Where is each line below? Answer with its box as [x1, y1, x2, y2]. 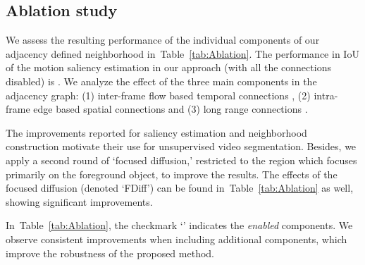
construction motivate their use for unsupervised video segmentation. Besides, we [6, 139, 357, 154]
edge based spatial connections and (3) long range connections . [33, 101, 308, 116]
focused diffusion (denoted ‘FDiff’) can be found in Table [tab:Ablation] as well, [6, 180, 354, 195]
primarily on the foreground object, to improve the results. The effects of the [6, 166, 338, 181]
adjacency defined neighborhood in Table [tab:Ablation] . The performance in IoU [6, 46, 359, 61]
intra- [314, 87, 338, 102]
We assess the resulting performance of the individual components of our [6, 32, 320, 47]
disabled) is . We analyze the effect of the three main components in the [6, 73, 317, 88]
